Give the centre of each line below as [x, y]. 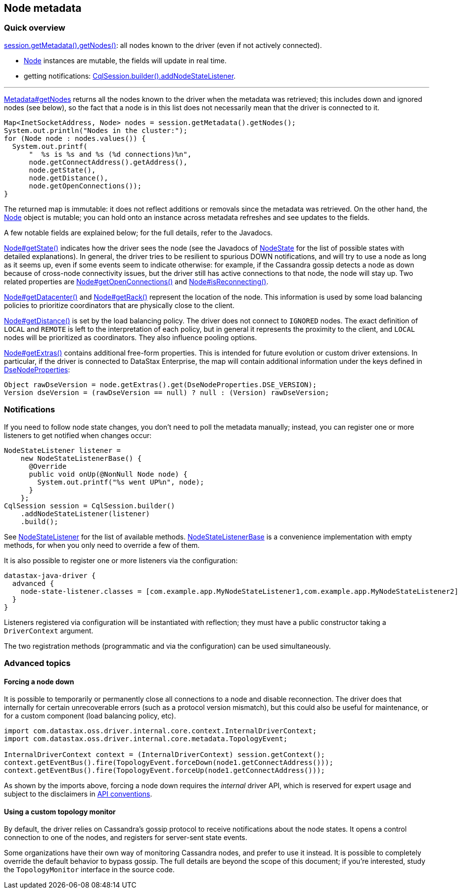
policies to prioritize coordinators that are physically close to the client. [119, 305]
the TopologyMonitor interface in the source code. [89, 870]
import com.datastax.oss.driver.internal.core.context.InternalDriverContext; [161, 731]
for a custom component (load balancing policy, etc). [90, 716]
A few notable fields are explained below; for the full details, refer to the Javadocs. [138, 232]
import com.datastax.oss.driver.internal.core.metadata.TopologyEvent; [146, 739]
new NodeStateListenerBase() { [81, 458]
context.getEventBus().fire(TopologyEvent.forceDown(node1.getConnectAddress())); [169, 763]
